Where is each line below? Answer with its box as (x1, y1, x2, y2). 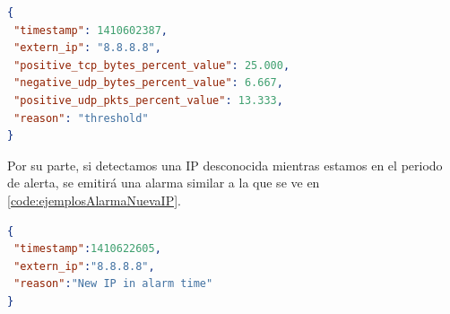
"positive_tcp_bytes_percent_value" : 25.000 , (13, 58, 290, 72)
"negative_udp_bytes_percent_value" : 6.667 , (13, 76, 283, 90)
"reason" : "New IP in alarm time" (13, 277, 213, 291)
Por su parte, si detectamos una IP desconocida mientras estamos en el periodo (7, 155, 443, 174)
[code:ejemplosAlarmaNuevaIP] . (7, 190, 181, 209)
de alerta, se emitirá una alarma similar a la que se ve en (7, 173, 320, 192)
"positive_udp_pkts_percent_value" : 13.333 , (13, 93, 283, 107)
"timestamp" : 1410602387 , (13, 23, 169, 37)
